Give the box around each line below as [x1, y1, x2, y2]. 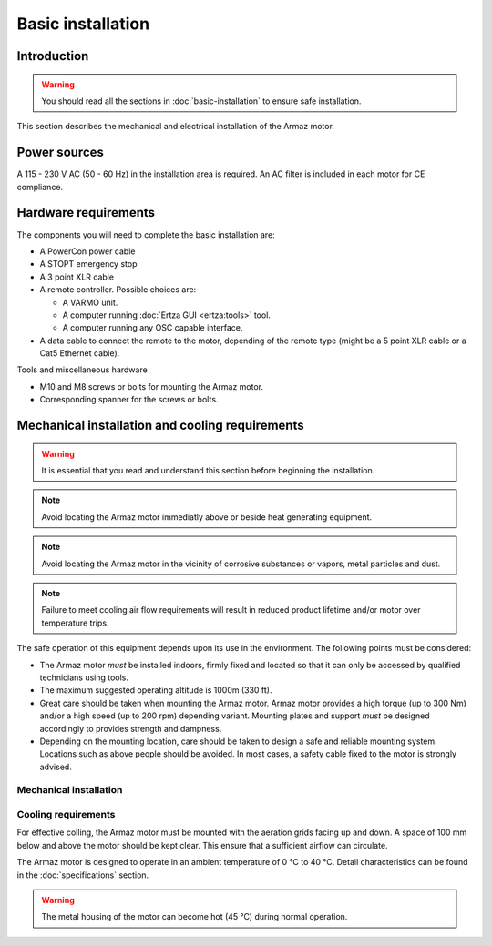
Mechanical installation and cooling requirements [16, 418, 304, 433]
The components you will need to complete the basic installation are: [16, 229, 275, 240]
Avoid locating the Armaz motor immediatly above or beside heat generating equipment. [41, 511, 373, 523]
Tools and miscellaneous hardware [16, 364, 148, 375]
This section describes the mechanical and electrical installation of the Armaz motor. [16, 121, 334, 132]
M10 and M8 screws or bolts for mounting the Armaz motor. [39, 381, 264, 392]
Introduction [16, 48, 89, 64]
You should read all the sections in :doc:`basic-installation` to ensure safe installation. [41, 96, 362, 107]
